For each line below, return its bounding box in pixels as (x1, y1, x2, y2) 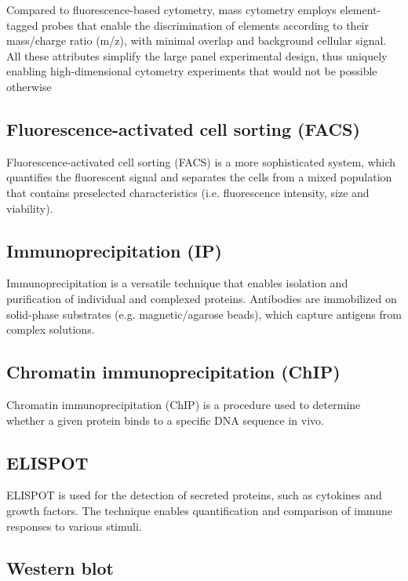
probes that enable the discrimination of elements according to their (42, 16, 369, 33)
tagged (6, 16, 38, 33)
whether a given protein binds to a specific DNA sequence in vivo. (6, 411, 324, 428)
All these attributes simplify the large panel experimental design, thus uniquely (6, 47, 388, 64)
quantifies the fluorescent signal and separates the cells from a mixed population (6, 169, 392, 185)
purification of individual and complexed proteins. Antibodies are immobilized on (6, 290, 397, 306)
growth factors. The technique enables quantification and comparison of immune (6, 502, 392, 518)
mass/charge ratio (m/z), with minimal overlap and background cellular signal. (6, 32, 387, 49)
